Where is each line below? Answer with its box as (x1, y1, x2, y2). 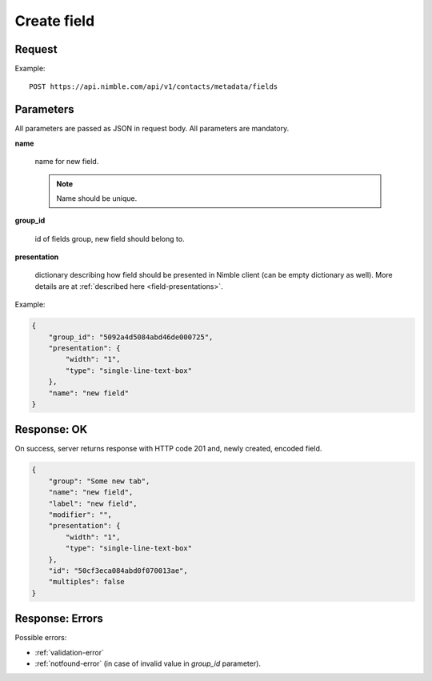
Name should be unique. (56, 193, 138, 203)
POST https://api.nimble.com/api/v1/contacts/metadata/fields (29, 82, 278, 91)
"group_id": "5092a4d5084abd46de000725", (48, 332, 214, 342)
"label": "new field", (48, 499, 138, 508)
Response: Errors (14, 612, 103, 626)
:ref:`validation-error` (34, 647, 104, 657)
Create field (14, 12, 95, 30)
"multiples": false (48, 577, 126, 587)
